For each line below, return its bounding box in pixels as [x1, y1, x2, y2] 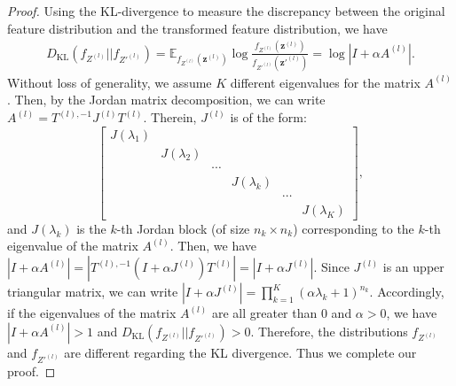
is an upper [382, 258, 444, 275]
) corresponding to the [293, 219, 414, 237]
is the [76, 219, 106, 237]
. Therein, [143, 108, 197, 127]
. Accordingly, [369, 282, 444, 300]
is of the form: [230, 108, 307, 127]
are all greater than [211, 304, 318, 321]
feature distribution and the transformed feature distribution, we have [7, 19, 388, 37]
